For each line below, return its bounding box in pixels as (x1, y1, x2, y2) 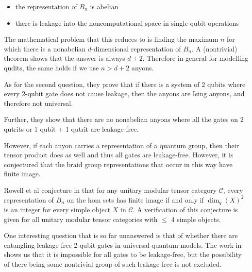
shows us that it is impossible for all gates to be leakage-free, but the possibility (4, 249, 242, 259)
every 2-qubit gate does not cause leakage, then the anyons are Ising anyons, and (4, 88, 245, 99)
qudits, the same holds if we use (4, 62, 99, 72)
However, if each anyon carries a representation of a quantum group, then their (4, 140, 239, 150)
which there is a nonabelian (4, 43, 86, 53)
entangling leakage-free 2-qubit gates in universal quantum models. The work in (4, 239, 242, 250)
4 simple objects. (171, 214, 221, 224)
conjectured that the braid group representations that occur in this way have (4, 159, 233, 169)
